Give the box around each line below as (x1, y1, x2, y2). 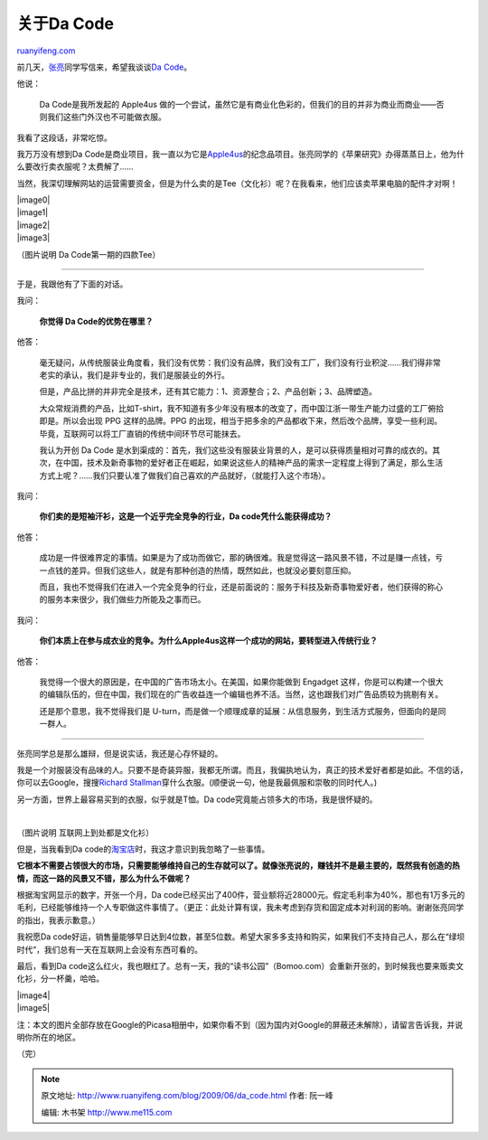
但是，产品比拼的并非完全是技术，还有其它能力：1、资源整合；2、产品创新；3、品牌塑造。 (39, 386, 377, 397)
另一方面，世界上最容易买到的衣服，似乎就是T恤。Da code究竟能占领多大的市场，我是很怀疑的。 (16, 794, 379, 805)
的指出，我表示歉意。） (16, 914, 100, 926)
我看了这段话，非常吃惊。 (16, 132, 112, 143)
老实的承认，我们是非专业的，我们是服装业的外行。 (39, 369, 230, 380)
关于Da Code (16, 14, 115, 33)
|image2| (16, 220, 51, 231)
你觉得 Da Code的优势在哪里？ (39, 316, 154, 326)
